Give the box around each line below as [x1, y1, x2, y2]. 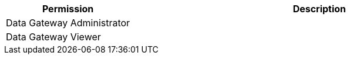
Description [292, 3, 346, 15]
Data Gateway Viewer [6, 31, 101, 43]
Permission [42, 3, 94, 15]
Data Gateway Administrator [6, 17, 130, 29]
